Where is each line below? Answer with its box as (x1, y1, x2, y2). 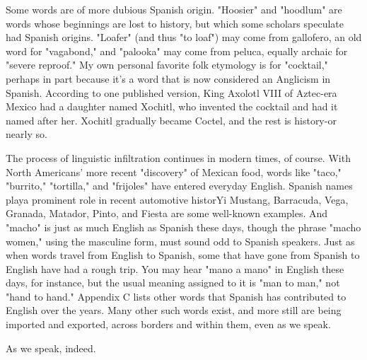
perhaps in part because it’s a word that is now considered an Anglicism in (6, 71, 331, 86)
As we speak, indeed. (6, 340, 96, 355)
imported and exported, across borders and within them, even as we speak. (6, 317, 331, 332)
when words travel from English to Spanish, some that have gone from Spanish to (6, 248, 360, 262)
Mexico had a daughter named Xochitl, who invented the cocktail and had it (6, 99, 338, 114)
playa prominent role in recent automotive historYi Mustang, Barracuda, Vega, (6, 192, 349, 207)
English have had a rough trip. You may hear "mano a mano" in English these (6, 261, 344, 276)
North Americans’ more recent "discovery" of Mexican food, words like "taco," (6, 164, 342, 179)
